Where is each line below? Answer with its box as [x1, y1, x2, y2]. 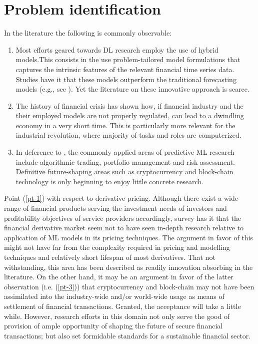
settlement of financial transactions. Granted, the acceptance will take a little [4, 300, 241, 311]
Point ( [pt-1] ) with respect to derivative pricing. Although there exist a [4, 193, 222, 203]
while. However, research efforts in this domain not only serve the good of [4, 310, 230, 321]
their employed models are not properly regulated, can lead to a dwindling [15, 110, 244, 121]
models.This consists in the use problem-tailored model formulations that [15, 54, 240, 65]
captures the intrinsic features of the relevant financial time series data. [15, 64, 234, 74]
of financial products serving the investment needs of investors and [23, 203, 227, 213]
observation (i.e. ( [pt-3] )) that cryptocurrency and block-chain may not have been [4, 281, 254, 291]
